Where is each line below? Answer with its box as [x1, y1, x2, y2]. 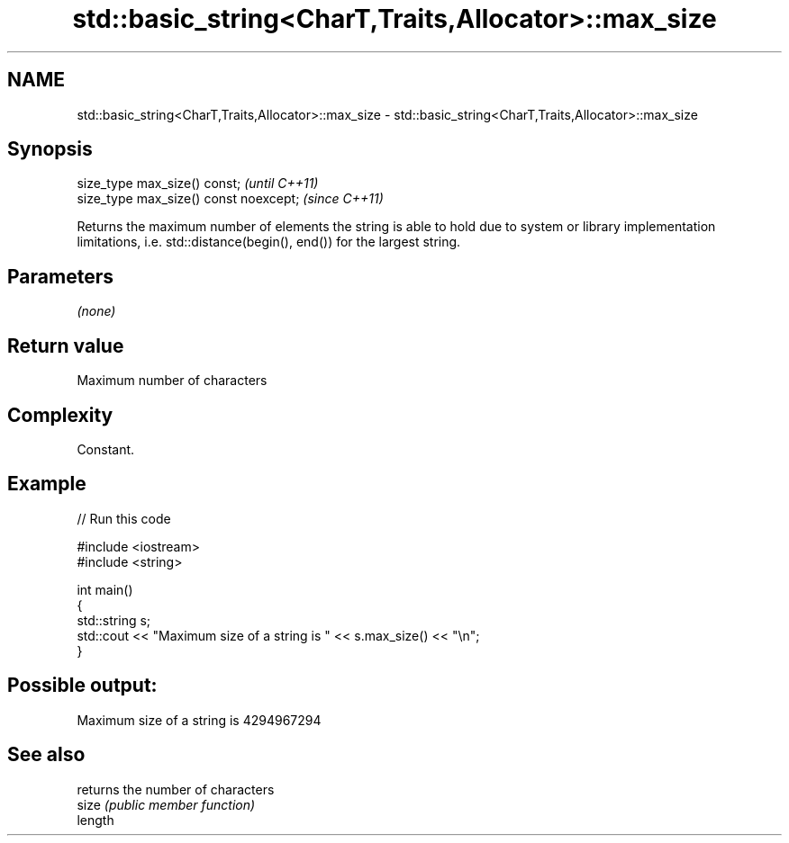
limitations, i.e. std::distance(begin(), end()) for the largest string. [77, 234, 461, 250]
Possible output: [7, 674, 158, 697]
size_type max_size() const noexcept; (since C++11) [77, 191, 384, 207]
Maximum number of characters [77, 372, 268, 389]
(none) [77, 303, 116, 319]
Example [7, 472, 86, 496]
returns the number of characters [77, 781, 275, 797]
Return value [7, 334, 124, 357]
